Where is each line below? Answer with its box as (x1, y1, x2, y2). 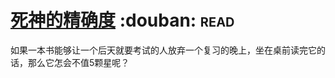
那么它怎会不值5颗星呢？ (27, 56, 130, 68)
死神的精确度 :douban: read (10, 9, 235, 32)
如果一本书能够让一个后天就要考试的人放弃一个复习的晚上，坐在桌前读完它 (10, 44, 317, 56)
